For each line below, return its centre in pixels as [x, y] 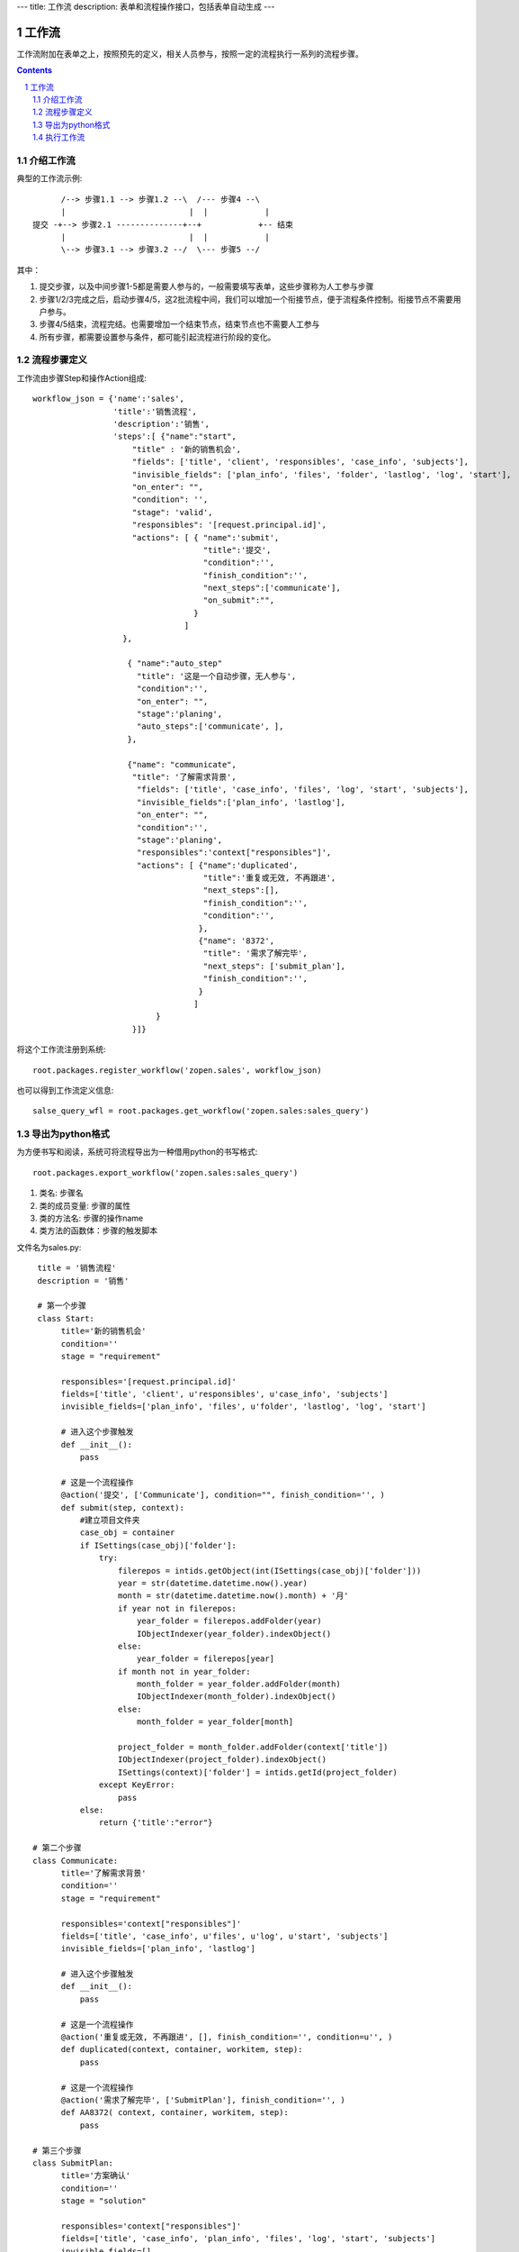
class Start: [66, 1318]
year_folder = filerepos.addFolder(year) [229, 1621]
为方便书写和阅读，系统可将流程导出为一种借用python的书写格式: [137, 1152]
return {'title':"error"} [156, 1823]
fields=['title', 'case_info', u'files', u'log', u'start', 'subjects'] [224, 1936]
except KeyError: [137, 1785]
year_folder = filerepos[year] [205, 1659]
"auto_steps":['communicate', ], [210, 726]
